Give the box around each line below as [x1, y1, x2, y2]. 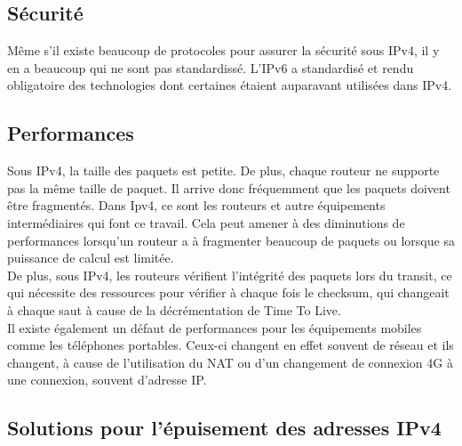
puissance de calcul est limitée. [7, 248, 174, 267]
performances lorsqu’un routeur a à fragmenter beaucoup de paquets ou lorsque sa [7, 231, 455, 249]
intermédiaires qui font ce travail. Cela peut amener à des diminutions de [7, 213, 405, 231]
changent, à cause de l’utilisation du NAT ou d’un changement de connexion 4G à [7, 353, 453, 371]
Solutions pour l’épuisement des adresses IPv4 [7, 414, 442, 442]
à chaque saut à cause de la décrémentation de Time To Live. [7, 300, 341, 319]
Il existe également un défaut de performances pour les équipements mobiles [7, 318, 422, 337]
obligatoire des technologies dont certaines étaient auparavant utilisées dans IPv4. [7, 76, 452, 94]
